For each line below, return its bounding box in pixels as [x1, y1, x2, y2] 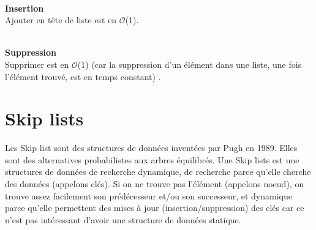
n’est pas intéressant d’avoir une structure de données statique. [5, 213, 241, 226]
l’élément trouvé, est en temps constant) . [5, 70, 161, 83]
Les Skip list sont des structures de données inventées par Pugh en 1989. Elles [5, 141, 298, 154]
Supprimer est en [5, 57, 69, 70]
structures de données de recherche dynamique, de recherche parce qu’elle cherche [5, 165, 311, 178]
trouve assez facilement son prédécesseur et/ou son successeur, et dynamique [5, 189, 292, 202]
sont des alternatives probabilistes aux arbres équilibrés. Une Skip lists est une [5, 153, 299, 166]
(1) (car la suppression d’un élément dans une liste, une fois [77, 57, 302, 70]
